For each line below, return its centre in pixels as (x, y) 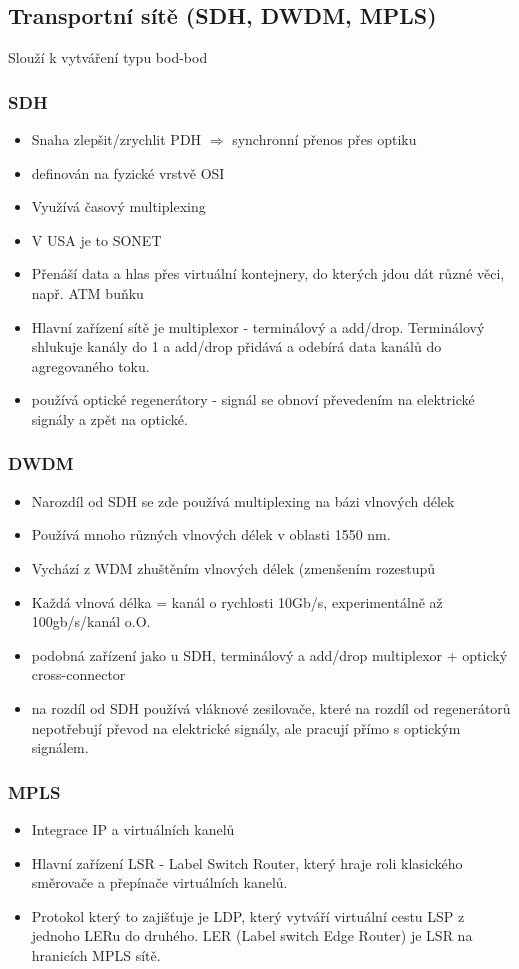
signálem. (60, 747)
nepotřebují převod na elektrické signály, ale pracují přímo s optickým (246, 727)
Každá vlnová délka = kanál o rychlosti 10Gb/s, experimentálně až (237, 601)
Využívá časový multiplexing (118, 206)
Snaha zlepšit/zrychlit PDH (116, 139)
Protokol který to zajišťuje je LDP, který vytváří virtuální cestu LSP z (248, 915)
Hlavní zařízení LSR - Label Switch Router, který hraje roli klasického (247, 862)
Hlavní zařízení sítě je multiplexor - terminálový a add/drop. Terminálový (258, 326)
